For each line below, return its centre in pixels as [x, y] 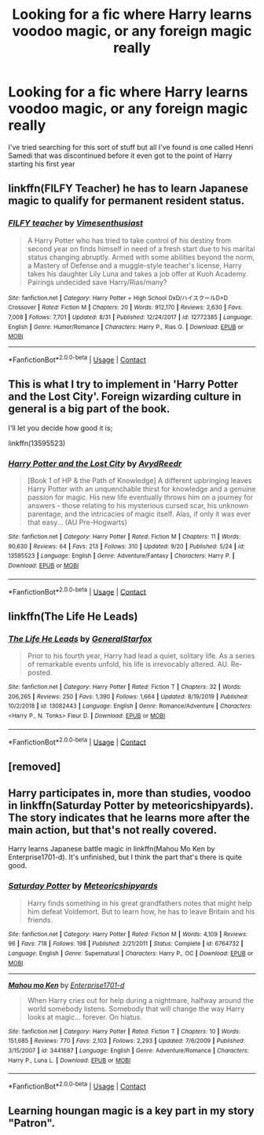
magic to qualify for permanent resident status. [126, 201]
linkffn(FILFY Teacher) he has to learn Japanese [128, 189]
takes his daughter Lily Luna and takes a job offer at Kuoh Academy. [137, 273]
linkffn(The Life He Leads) [73, 616]
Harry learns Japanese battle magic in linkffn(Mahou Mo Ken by [112, 849]
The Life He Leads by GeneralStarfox [80, 639]
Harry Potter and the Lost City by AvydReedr [95, 463]
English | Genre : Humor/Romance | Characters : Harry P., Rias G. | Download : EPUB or [126, 327]
